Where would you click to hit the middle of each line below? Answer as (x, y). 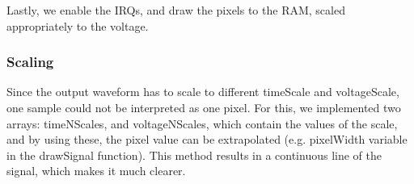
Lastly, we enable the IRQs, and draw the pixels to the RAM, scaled (176, 10)
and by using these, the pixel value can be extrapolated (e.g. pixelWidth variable (207, 139)
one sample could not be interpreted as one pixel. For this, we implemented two (204, 107)
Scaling (30, 62)
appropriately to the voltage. (78, 25)
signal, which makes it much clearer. (96, 171)
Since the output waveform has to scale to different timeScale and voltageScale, (203, 92)
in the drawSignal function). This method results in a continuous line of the (194, 155)
